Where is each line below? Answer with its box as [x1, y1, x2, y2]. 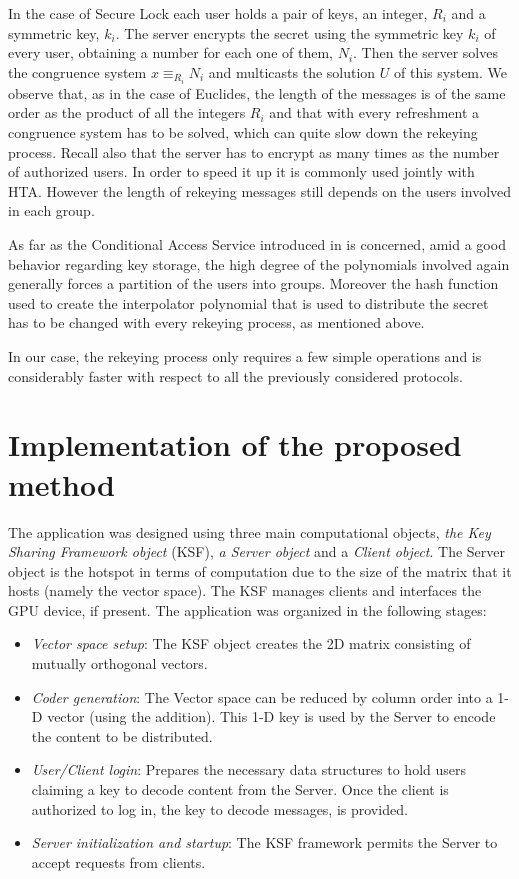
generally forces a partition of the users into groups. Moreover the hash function [8, 273, 499, 294]
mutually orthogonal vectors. [31, 653, 208, 674]
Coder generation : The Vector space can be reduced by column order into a [31, 686, 493, 707]
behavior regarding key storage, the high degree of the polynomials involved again [8, 253, 510, 274]
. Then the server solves [353, 42, 498, 63]
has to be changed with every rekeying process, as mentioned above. [8, 312, 425, 333]
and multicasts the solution [208, 61, 376, 82]
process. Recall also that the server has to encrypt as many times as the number [8, 141, 500, 162]
